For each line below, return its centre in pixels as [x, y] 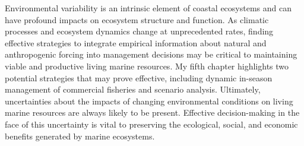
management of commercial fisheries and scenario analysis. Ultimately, [133, 89]
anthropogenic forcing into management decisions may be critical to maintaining [151, 54]
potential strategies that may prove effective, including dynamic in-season [139, 77]
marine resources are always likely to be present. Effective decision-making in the [152, 112]
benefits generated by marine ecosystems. [80, 136]
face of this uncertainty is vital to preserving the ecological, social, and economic [151, 124]
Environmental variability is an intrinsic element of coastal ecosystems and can [148, 8]
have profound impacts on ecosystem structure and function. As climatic [137, 19]
